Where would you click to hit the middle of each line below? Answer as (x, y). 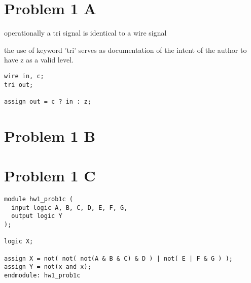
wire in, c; (24, 76)
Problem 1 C (50, 176)
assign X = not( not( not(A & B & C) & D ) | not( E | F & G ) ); (119, 258)
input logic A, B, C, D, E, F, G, (69, 208)
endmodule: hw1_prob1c (42, 275)
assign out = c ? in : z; (48, 101)
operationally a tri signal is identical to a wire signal (85, 33)
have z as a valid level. (39, 60)
